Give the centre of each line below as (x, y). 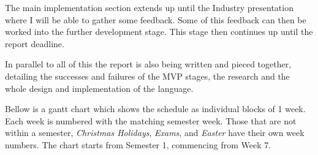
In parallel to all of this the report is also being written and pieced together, (148, 64)
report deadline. (35, 43)
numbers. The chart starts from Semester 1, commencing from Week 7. (138, 144)
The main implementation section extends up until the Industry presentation (149, 7)
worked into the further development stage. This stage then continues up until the (159, 32)
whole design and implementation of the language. (99, 88)
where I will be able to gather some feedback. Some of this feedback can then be (156, 19)
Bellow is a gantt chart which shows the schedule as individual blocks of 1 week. (155, 109)
